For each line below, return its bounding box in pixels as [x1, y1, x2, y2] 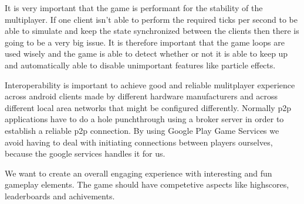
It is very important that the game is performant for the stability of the [5, 2, 263, 13]
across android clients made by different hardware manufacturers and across [5, 90, 278, 102]
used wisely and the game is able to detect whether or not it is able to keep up [5, 47, 288, 60]
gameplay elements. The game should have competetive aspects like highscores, [5, 178, 289, 191]
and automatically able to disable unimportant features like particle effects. [5, 58, 276, 71]
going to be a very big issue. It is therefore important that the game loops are [5, 36, 285, 48]
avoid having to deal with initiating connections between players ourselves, [5, 136, 273, 148]
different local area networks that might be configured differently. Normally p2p [5, 101, 291, 113]
